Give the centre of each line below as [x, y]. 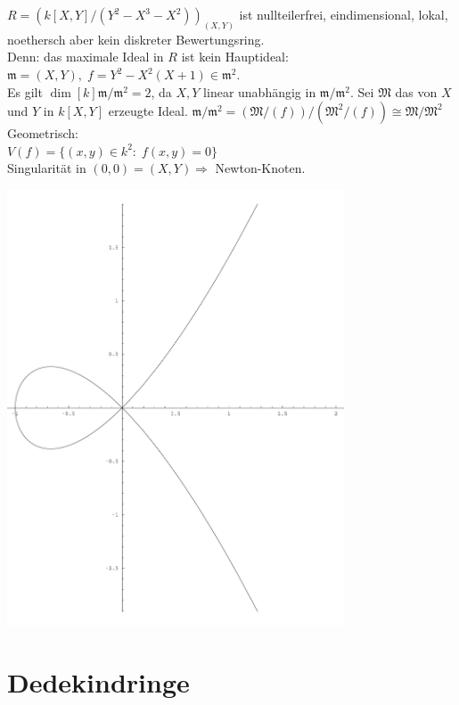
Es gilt [25, 91]
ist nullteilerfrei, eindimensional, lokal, [344, 14]
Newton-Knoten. [260, 168]
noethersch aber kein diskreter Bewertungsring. [136, 39]
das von [416, 91]
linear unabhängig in [260, 91]
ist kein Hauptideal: [235, 57]
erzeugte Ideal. [148, 111]
